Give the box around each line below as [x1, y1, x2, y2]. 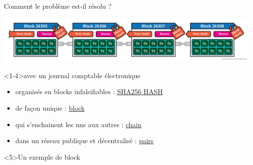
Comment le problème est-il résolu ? [4, 1, 112, 11]
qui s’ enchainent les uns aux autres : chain [15, 119, 142, 129]
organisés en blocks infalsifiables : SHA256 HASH [15, 86, 163, 97]
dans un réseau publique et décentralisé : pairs [15, 135, 154, 146]
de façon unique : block [15, 102, 85, 113]
